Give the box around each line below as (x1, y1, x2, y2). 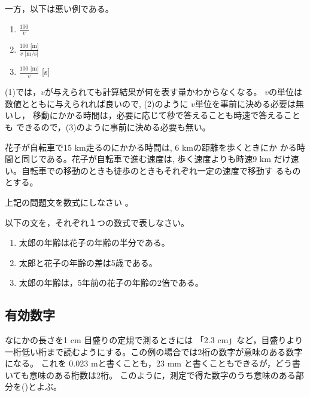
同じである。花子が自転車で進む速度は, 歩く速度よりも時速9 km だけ (21, 152, 291, 165)
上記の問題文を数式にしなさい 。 (5, 196, 133, 208)
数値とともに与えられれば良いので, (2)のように (5, 97, 189, 109)
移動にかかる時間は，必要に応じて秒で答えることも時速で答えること (32, 109, 300, 121)
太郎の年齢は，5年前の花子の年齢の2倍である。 (19, 276, 203, 289)
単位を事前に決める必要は (194, 97, 296, 109)
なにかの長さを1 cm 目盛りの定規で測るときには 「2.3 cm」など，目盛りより (5, 334, 303, 346)
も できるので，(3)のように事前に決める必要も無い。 (5, 120, 211, 133)
